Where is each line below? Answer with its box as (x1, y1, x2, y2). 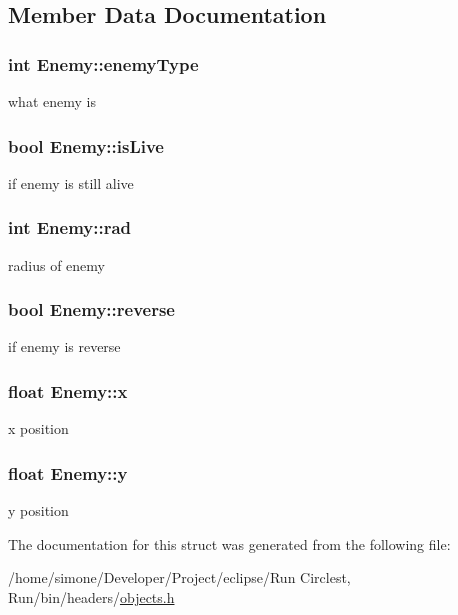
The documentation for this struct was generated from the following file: (8, 533, 451, 554)
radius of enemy (8, 254, 105, 275)
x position (8, 418, 69, 439)
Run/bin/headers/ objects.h (8, 586, 175, 607)
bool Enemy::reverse (8, 297, 175, 322)
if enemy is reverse (8, 336, 121, 357)
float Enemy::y (8, 460, 128, 485)
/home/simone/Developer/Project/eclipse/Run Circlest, (8, 567, 351, 588)
